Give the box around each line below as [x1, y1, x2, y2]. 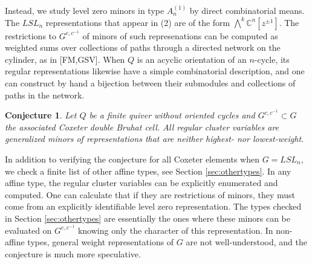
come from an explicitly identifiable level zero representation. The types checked [5, 200, 302, 213]
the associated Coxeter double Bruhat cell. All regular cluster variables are [5, 120, 279, 133]
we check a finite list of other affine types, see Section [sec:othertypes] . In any [5, 164, 291, 177]
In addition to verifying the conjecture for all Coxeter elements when [5, 153, 260, 166]
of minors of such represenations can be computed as [82, 29, 278, 42]
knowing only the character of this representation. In [77, 224, 273, 236]
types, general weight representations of [27, 236, 174, 248]
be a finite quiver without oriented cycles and [89, 109, 255, 121]
